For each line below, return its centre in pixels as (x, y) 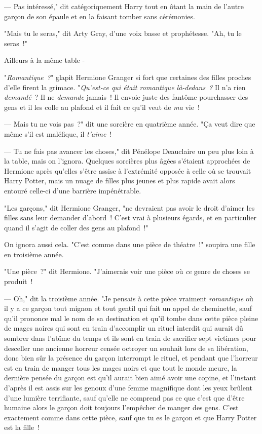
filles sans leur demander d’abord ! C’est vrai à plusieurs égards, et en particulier (130, 218)
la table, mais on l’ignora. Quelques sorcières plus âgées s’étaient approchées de (127, 161)
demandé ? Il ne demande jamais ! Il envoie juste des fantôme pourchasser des (126, 97)
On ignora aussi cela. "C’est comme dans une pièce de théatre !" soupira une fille (130, 244)
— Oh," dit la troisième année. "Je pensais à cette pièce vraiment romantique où (129, 298)
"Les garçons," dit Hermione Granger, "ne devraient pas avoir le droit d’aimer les (129, 207)
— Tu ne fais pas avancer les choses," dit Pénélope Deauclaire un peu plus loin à (129, 151)
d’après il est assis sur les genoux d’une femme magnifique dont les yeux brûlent (128, 387)
